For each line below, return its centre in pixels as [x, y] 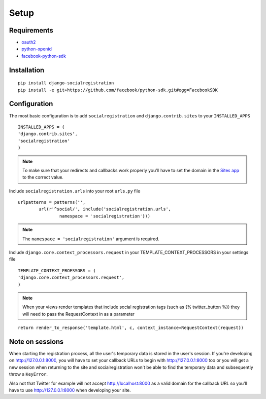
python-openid [36, 49]
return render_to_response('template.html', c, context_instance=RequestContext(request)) [131, 328]
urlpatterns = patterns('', [52, 202]
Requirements [31, 30]
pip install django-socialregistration [66, 83]
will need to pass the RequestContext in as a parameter [79, 314]
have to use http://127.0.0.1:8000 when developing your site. [70, 390]
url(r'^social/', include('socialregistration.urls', [105, 209]
